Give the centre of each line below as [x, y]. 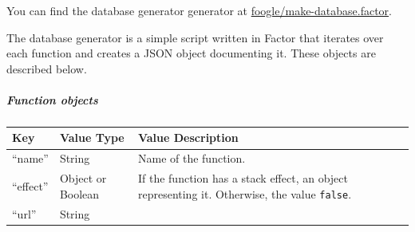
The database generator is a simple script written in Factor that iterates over [195, 37]
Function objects [52, 99]
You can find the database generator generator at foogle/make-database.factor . [199, 10]
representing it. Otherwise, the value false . [245, 193]
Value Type [92, 138]
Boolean [79, 193]
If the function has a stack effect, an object [243, 178]
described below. [47, 68]
